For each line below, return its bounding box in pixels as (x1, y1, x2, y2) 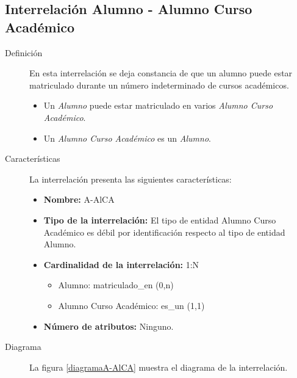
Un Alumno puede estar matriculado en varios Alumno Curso (43, 99, 273, 112)
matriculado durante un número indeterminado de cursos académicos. (29, 78, 289, 91)
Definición (5, 46, 43, 59)
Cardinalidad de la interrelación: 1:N (43, 258, 199, 271)
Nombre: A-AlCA (43, 193, 115, 206)
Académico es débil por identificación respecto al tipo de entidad (43, 225, 285, 238)
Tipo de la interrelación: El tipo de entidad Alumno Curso (43, 213, 276, 226)
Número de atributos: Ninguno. (43, 319, 174, 332)
